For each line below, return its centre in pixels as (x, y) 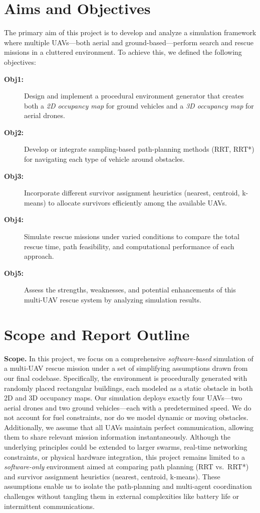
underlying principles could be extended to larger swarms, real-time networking (126, 447)
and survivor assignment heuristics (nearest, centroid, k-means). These (112, 476)
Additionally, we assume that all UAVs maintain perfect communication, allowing (129, 427)
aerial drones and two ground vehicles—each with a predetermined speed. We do (128, 407)
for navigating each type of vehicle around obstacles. (104, 159)
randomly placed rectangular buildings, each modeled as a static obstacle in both (128, 388)
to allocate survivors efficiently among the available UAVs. (138, 202)
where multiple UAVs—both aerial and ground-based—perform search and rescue (129, 42)
